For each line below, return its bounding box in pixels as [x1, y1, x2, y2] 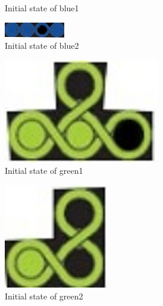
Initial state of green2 [5, 289, 83, 302]
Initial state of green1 [5, 164, 83, 177]
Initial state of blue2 [5, 39, 79, 52]
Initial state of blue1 [5, 2, 79, 14]
